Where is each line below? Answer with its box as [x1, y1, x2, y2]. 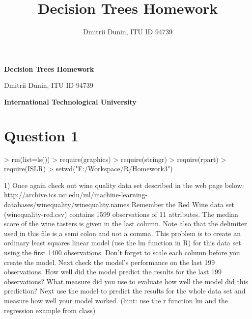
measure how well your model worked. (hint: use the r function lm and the [4, 295, 228, 305]
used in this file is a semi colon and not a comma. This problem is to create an [4, 228, 241, 238]
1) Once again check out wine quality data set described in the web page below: [4, 180, 244, 190]
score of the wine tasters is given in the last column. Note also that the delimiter [4, 218, 247, 229]
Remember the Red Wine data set [131, 199, 234, 209]
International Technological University [4, 96, 137, 106]
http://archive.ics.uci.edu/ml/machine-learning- [4, 189, 148, 200]
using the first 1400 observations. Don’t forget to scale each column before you [4, 247, 240, 257]
